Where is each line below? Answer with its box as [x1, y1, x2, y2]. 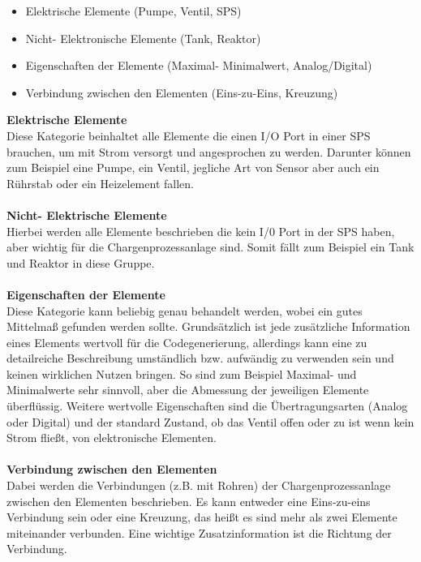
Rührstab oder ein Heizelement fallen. [6, 174, 194, 191]
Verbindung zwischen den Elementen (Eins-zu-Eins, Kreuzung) [25, 84, 338, 101]
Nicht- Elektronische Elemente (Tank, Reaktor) [25, 29, 261, 46]
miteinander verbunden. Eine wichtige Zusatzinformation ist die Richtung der [6, 524, 392, 541]
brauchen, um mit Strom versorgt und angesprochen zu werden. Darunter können [6, 143, 411, 160]
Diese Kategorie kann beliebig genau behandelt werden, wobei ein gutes [6, 302, 363, 319]
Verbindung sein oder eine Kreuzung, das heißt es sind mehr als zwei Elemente [6, 508, 397, 526]
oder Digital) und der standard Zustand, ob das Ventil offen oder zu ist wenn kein [6, 413, 415, 430]
